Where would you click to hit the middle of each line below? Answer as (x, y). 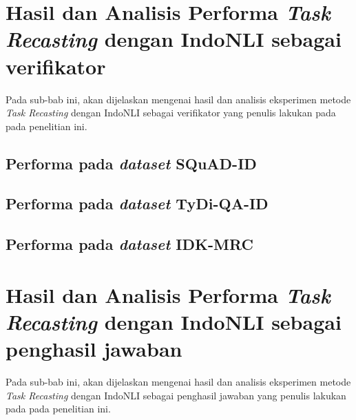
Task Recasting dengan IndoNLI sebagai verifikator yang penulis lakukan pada (171, 113)
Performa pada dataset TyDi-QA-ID (137, 203)
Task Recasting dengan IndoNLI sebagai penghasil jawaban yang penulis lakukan (176, 395)
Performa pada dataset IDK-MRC (129, 244)
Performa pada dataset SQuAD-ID (131, 163)
